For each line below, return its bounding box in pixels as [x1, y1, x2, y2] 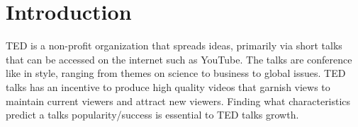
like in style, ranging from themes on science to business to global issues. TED [6, 66, 346, 80]
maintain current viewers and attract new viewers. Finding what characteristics [6, 93, 351, 108]
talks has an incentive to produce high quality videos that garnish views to [6, 79, 330, 94]
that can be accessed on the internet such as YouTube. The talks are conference [6, 52, 352, 66]
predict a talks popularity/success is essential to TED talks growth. [6, 107, 299, 122]
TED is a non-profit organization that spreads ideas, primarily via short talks [6, 38, 342, 53]
